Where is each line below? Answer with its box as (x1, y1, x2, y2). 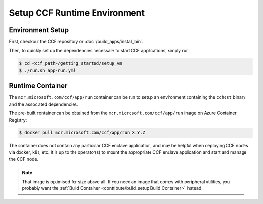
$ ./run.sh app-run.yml (19, 67, 76, 73)
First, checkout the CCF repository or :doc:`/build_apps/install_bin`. (9, 39, 144, 45)
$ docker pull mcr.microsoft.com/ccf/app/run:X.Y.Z (19, 130, 146, 136)
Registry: (9, 117, 27, 123)
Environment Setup (9, 26, 69, 34)
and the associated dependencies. (9, 101, 78, 107)
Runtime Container (9, 82, 68, 90)
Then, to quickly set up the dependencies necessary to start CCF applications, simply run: (9, 48, 190, 54)
